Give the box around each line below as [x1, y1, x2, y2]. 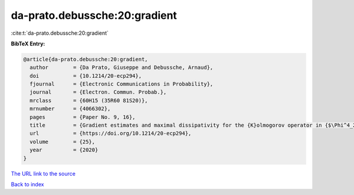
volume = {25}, [29, 138, 96, 145]
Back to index [11, 180, 44, 188]
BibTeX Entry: [11, 40, 45, 47]
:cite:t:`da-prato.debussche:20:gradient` [11, 29, 109, 37]
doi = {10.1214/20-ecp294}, [29, 72, 142, 79]
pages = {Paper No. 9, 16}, [29, 114, 136, 120]
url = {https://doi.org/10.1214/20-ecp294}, [29, 130, 192, 137]
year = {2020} [29, 147, 99, 153]
